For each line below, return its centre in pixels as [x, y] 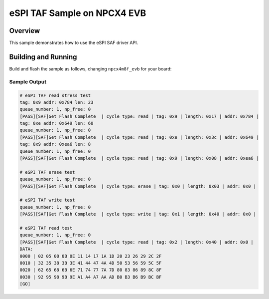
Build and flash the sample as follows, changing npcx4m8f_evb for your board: [90, 69]
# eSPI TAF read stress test [55, 95]
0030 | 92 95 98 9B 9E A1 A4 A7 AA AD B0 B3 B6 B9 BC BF [91, 277]
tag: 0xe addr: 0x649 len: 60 [57, 123]
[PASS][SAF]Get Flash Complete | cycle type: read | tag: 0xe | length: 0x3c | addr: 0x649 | [139, 137]
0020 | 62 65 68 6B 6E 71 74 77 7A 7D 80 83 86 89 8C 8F [91, 270]
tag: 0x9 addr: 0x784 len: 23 [57, 102]
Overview [25, 31]
